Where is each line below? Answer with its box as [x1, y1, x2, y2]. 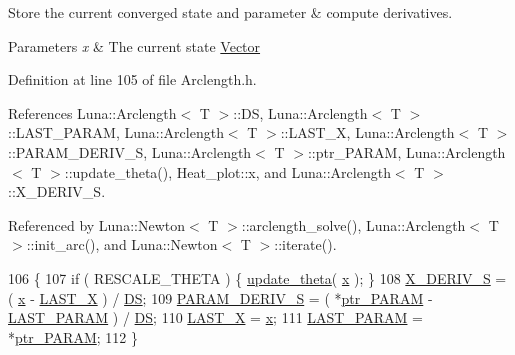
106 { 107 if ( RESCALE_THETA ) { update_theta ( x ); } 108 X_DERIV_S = [8, 267, 507, 288]
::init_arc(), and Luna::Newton [26, 234, 218, 255]
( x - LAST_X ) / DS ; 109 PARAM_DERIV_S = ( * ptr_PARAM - [8, 287, 433, 308]
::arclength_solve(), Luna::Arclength [241, 214, 466, 235]
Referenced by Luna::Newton [8, 214, 185, 235]
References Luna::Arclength [8, 102, 177, 123]
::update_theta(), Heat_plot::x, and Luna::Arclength [64, 161, 391, 182]
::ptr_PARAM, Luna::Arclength [307, 141, 506, 162]
